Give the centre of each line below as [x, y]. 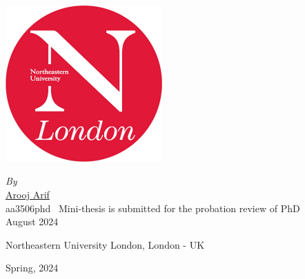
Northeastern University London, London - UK [105, 244]
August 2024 [32, 221]
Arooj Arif [28, 194]
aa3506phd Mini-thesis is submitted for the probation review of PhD [153, 208]
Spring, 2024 [32, 268]
